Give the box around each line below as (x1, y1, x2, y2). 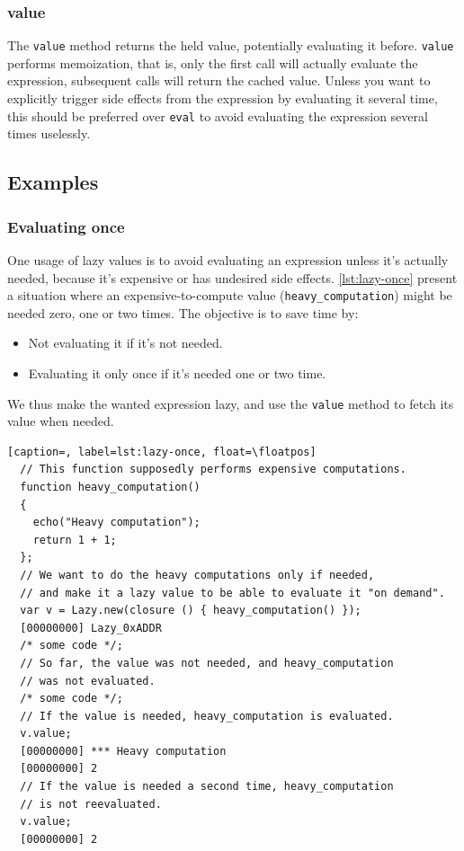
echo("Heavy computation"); (32, 516, 201, 529)
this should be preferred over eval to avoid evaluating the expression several (7, 106, 428, 125)
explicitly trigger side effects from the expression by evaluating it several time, (7, 89, 438, 108)
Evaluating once (7, 215, 125, 237)
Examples (7, 168, 99, 196)
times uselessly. (7, 124, 91, 143)
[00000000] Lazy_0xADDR (20, 621, 162, 634)
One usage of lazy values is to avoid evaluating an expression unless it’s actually (7, 250, 449, 269)
